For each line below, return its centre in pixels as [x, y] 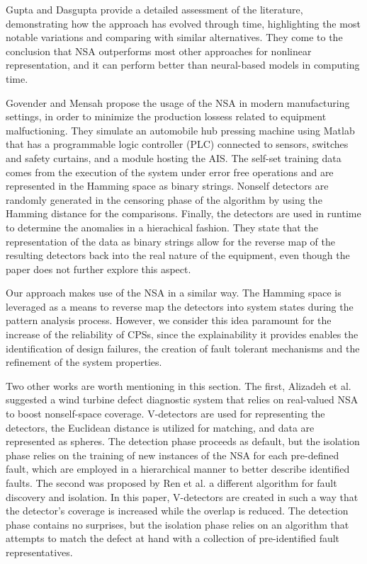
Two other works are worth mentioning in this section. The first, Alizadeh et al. [179, 385]
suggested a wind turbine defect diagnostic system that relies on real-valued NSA [182, 399]
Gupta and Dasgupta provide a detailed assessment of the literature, [154, 9]
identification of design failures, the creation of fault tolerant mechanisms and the [183, 348]
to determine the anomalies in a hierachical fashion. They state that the [162, 227]
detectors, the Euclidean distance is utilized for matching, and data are [160, 427]
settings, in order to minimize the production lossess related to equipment [166, 116]
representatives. [39, 552]
